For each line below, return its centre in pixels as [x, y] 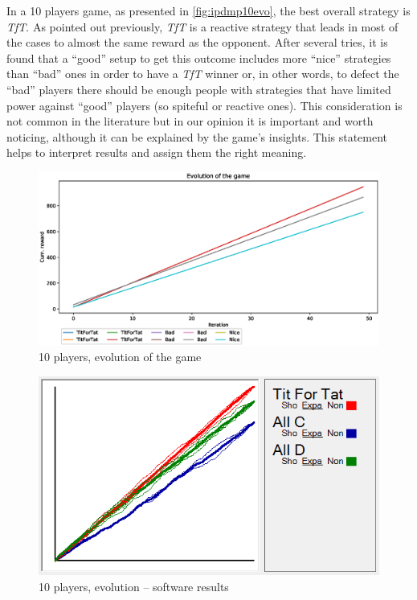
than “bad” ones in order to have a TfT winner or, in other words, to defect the [203, 74]
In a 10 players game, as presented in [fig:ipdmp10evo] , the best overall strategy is [208, 10]
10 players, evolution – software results [134, 586]
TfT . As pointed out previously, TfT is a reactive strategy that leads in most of [202, 26]
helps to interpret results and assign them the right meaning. [157, 152]
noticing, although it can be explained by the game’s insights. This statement [197, 136]
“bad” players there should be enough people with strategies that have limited [199, 89]
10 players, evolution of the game [120, 357]
